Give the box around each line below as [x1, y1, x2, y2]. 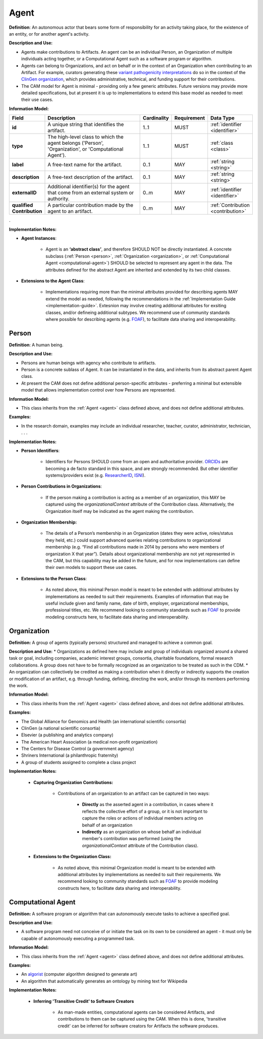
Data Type [210, 115, 235, 121]
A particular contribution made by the [47, 202, 133, 209]
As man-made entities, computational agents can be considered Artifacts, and [57, 1009, 215, 1015]
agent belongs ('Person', [47, 139, 104, 146]
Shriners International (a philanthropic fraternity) [21, 752, 118, 758]
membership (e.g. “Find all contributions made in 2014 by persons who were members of [45, 544, 225, 550]
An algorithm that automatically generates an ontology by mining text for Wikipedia [21, 978, 188, 984]
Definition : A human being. [9, 342, 64, 348]
